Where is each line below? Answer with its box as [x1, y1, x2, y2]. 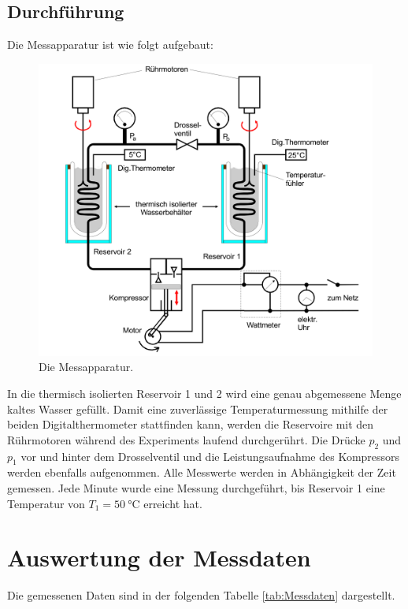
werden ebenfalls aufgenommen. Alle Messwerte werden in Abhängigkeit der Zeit [7, 464, 396, 481]
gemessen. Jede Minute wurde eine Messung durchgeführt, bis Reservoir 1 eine [7, 479, 385, 496]
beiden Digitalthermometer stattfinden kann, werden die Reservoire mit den [7, 416, 374, 433]
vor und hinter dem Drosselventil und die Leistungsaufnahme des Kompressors [20, 447, 400, 464]
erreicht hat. [143, 495, 202, 511]
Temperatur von [7, 495, 85, 511]
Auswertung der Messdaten [7, 541, 311, 574]
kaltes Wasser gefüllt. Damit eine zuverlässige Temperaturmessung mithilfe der [7, 400, 388, 417]
